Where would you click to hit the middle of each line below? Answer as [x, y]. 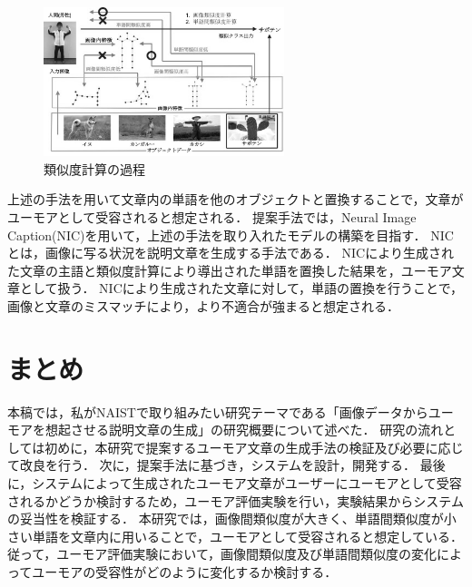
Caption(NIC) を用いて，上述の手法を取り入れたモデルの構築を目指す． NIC [231, 235]
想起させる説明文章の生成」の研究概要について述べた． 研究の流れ [244, 430]
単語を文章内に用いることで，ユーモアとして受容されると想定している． [247, 536]
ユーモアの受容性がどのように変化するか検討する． [185, 572]
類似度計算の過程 [94, 168]
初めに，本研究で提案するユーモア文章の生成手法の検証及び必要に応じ [254, 447]
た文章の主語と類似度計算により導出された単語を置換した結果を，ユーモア [230, 270]
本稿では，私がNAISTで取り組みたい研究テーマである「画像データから [218, 411]
